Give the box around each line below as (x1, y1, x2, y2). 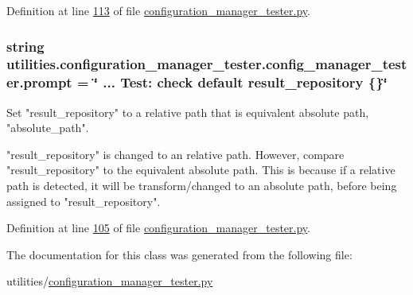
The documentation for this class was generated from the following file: (6, 246, 353, 262)
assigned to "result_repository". (6, 192, 161, 209)
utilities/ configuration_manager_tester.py (6, 273, 213, 289)
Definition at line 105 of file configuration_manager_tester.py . (6, 219, 310, 236)
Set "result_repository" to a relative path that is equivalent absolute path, (6, 103, 369, 120)
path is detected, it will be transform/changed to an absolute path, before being (6, 177, 397, 194)
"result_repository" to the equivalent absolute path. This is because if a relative (6, 161, 395, 178)
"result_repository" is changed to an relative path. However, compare (6, 146, 345, 162)
